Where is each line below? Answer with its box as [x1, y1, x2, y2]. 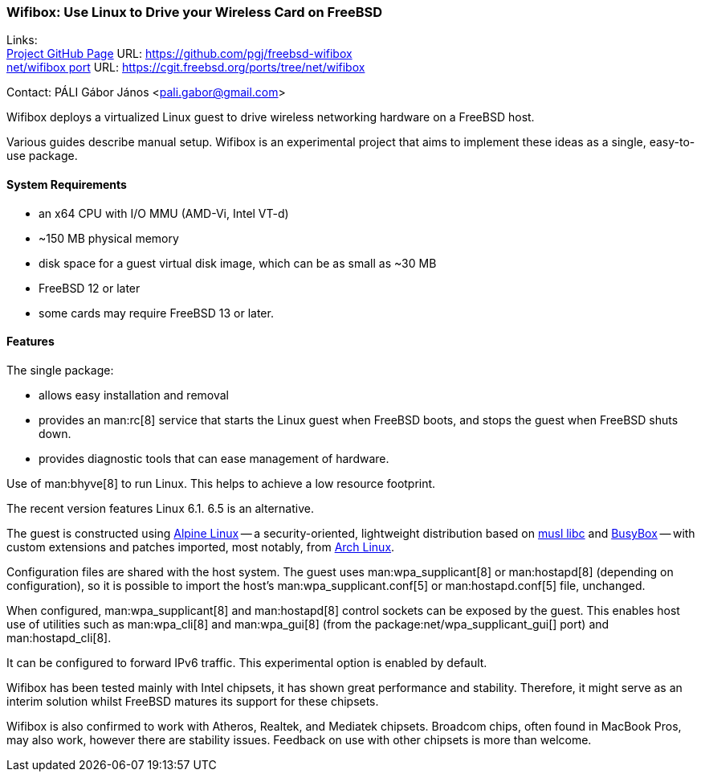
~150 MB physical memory [39, 231, 179, 245]
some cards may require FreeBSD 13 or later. [39, 305, 274, 320]
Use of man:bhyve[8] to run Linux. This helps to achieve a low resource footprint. [6, 476, 436, 490]
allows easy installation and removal [39, 387, 229, 402]
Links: [6, 33, 38, 47]
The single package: [6, 362, 114, 377]
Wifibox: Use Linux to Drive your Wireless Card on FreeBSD [6, 4, 382, 20]
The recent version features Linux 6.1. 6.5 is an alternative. [6, 501, 314, 515]
